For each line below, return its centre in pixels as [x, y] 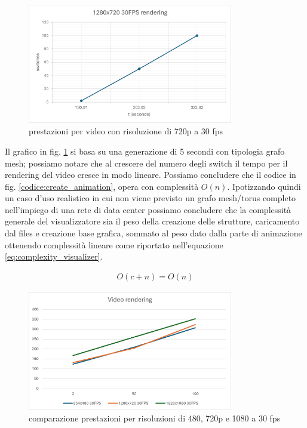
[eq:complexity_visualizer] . [54, 256]
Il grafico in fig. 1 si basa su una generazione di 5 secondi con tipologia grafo [145, 151]
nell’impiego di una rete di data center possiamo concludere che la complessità [148, 209]
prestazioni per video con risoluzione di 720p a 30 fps [126, 131]
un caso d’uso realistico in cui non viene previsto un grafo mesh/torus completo [151, 198]
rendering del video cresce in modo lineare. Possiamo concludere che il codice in [151, 175]
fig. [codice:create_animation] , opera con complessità [102, 186]
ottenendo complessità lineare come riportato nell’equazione [114, 244]
